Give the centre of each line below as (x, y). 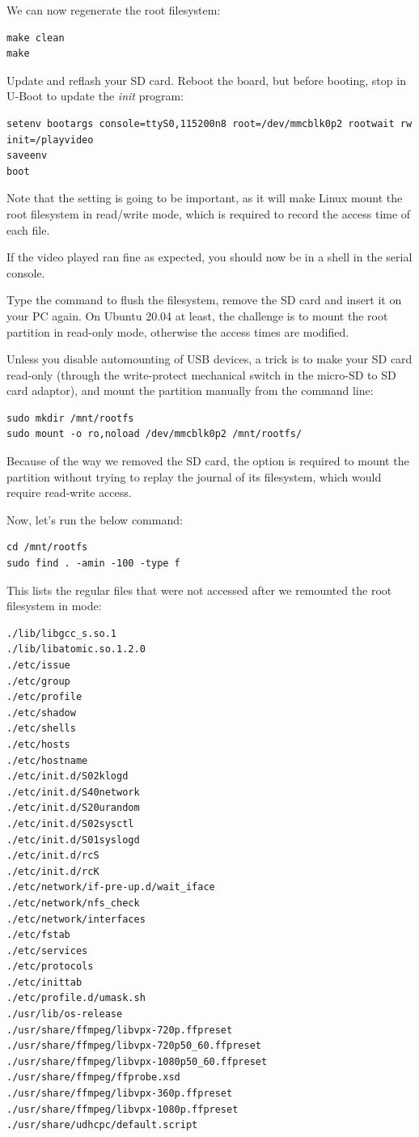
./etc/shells (41, 729)
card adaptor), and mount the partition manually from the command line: (190, 390)
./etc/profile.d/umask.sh (76, 998)
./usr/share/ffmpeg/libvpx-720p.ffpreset (120, 1030)
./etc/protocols (50, 967)
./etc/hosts (38, 744)
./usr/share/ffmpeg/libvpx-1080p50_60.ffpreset (137, 1061)
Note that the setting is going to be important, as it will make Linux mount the (205, 198)
